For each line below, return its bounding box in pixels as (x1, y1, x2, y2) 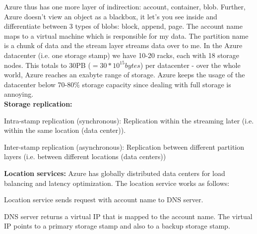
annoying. (4, 89, 34, 99)
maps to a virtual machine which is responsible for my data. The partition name (4, 30, 249, 41)
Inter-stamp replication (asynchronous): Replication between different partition (4, 141, 245, 152)
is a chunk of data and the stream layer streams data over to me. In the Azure (4, 40, 243, 51)
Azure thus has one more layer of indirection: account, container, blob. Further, (4, 1, 246, 11)
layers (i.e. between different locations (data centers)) (4, 151, 166, 162)
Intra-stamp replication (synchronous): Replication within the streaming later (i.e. (4, 115, 254, 125)
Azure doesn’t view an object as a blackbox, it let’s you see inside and (4, 11, 217, 21)
